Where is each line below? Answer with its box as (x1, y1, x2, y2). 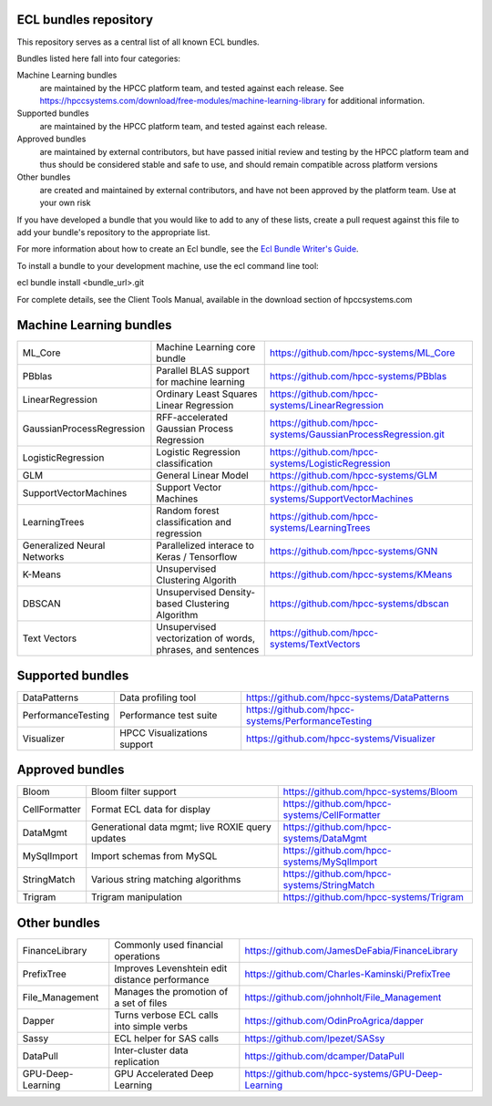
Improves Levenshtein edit (114, 962, 228, 975)
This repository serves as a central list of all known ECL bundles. (16, 36, 260, 47)
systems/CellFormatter (282, 809, 381, 822)
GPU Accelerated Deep (114, 1068, 214, 1080)
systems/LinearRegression (269, 399, 384, 412)
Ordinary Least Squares (156, 388, 258, 400)
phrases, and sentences (156, 644, 260, 656)
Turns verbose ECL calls (114, 1008, 219, 1021)
